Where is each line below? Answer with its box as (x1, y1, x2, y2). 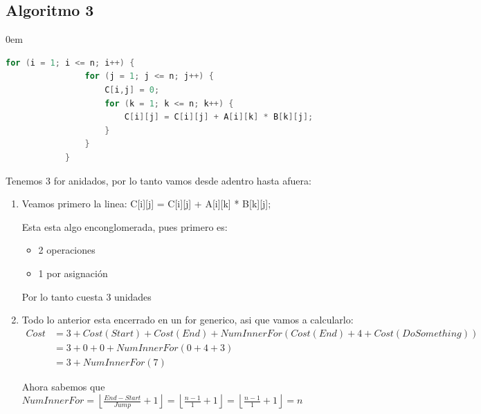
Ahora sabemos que (21, 379, 105, 393)
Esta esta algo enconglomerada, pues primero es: (21, 219, 228, 234)
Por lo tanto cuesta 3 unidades (21, 289, 152, 303)
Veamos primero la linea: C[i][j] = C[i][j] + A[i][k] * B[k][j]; (21, 196, 271, 211)
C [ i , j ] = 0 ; (105, 84, 160, 95)
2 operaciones (38, 243, 96, 257)
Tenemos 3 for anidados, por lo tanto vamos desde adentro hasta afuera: (6, 173, 311, 187)
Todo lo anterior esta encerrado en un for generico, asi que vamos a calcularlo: (21, 312, 354, 327)
